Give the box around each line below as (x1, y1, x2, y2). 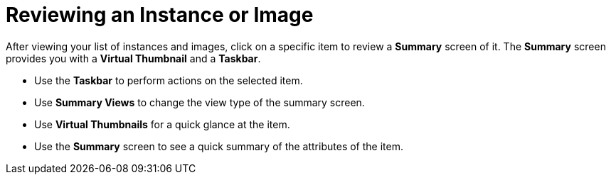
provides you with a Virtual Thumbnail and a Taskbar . (6, 52, 261, 64)
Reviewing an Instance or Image (6, 3, 314, 27)
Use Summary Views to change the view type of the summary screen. (34, 96, 365, 108)
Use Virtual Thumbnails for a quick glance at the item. (34, 118, 290, 130)
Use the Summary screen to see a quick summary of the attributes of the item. (34, 140, 403, 152)
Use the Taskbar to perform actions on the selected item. (34, 74, 303, 86)
